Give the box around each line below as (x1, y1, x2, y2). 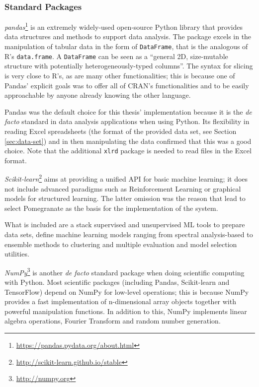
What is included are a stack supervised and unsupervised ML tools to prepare (4, 219, 245, 230)
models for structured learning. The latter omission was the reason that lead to (4, 193, 246, 203)
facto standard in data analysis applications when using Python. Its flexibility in (4, 116, 250, 127)
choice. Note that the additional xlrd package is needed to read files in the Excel (4, 145, 252, 156)
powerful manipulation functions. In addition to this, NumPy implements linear (4, 306, 247, 316)
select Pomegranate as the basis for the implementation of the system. (4, 202, 218, 213)
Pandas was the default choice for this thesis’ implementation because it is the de (4, 106, 252, 117)
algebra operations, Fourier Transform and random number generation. (4, 316, 221, 326)
